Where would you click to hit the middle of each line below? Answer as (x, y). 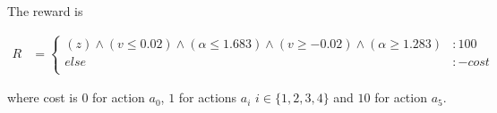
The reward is (45, 11)
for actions (208, 97)
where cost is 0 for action (76, 97)
